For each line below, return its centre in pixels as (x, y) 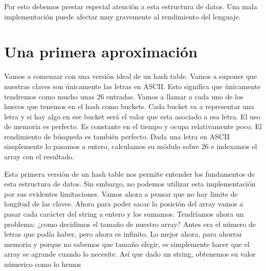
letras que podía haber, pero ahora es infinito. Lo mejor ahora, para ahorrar (123, 234)
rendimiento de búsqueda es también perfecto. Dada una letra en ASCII (117, 136)
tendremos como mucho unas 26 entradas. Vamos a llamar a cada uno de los (124, 96)
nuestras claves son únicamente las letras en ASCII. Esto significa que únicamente (132, 86)
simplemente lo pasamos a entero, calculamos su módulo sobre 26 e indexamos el (131, 146)
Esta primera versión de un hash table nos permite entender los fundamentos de (130, 173)
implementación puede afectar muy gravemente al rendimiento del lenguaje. (123, 16)
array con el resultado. (39, 157)
